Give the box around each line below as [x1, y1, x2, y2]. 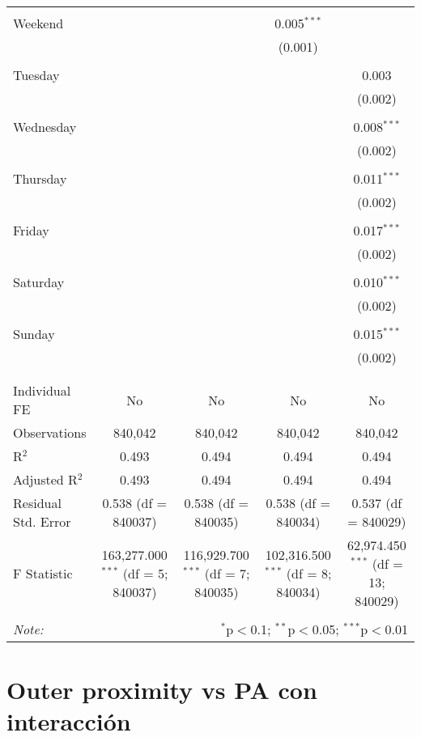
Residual [13, 493, 62, 512]
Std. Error [13, 512, 71, 531]
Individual [13, 381, 71, 400]
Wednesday [13, 117, 77, 136]
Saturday [13, 273, 65, 291]
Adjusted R [13, 470, 78, 489]
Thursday [13, 169, 67, 188]
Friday [13, 221, 49, 239]
